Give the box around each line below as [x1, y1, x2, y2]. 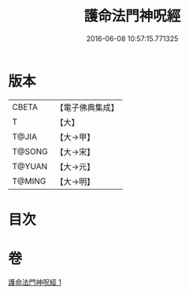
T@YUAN [12, 160, 48, 171]
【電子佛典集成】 [55, 102, 120, 113]
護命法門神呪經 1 [8, 277, 61, 287]
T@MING [12, 175, 46, 187]
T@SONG [12, 145, 49, 156]
